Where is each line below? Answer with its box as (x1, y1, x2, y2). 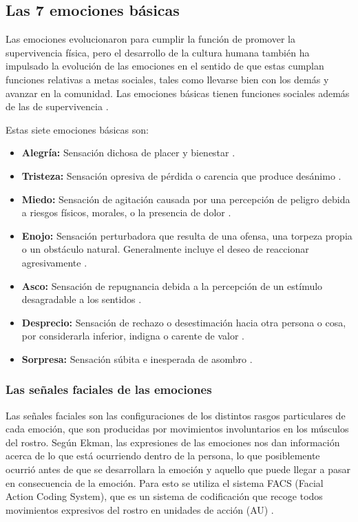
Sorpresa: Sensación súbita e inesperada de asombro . (21, 351, 253, 366)
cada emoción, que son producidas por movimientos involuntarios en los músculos (6, 421, 349, 436)
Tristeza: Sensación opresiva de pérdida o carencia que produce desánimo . (21, 168, 341, 182)
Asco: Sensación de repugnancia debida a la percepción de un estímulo (21, 278, 323, 293)
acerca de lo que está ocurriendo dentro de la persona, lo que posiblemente (6, 448, 320, 463)
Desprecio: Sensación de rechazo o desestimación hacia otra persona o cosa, (21, 315, 346, 329)
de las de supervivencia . (6, 99, 109, 114)
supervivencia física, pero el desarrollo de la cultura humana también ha (6, 45, 310, 59)
